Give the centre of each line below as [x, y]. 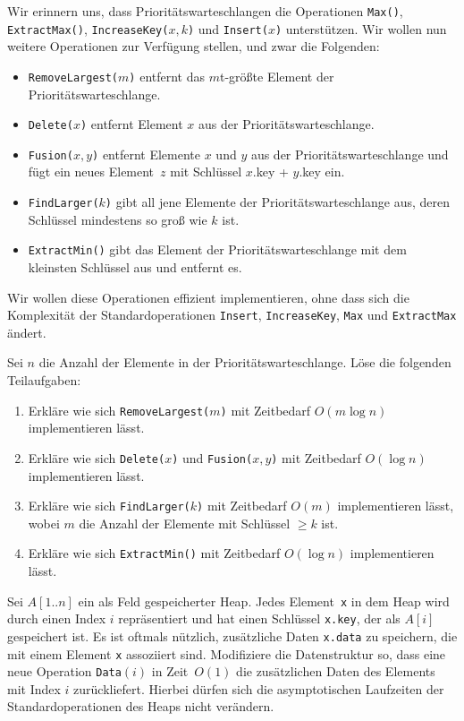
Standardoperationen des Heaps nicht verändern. [141, 706]
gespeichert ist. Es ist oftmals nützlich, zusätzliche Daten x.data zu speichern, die [232, 635]
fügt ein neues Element [91, 172]
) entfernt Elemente [146, 154]
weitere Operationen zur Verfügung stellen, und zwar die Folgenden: [194, 46]
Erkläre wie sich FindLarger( [109, 506]
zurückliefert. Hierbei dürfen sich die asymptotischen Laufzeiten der [259, 688]
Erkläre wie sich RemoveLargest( [119, 410]
